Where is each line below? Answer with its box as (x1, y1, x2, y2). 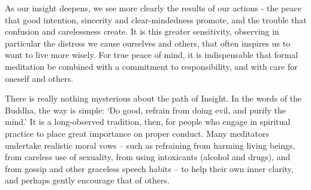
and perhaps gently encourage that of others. (5, 174, 170, 186)
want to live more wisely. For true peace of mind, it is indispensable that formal (5, 48, 298, 61)
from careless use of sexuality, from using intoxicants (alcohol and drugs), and (5, 151, 291, 163)
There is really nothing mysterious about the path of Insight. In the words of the (5, 92, 302, 105)
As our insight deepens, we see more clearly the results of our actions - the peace (5, 2, 301, 14)
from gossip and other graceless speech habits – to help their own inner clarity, (5, 162, 294, 174)
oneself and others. (5, 72, 74, 84)
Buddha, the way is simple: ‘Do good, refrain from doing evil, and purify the (5, 103, 286, 116)
